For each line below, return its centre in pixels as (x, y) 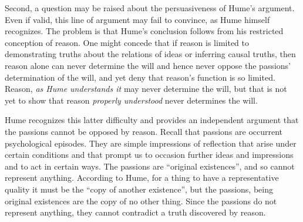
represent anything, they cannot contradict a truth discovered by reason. (135, 212)
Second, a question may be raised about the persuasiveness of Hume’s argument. (150, 8)
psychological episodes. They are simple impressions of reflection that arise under (151, 143)
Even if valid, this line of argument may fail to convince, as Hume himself (137, 19)
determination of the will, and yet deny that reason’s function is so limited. (140, 77)
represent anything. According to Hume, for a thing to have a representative (142, 178)
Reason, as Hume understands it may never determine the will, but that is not (146, 89)
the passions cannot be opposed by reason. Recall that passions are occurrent (144, 131)
